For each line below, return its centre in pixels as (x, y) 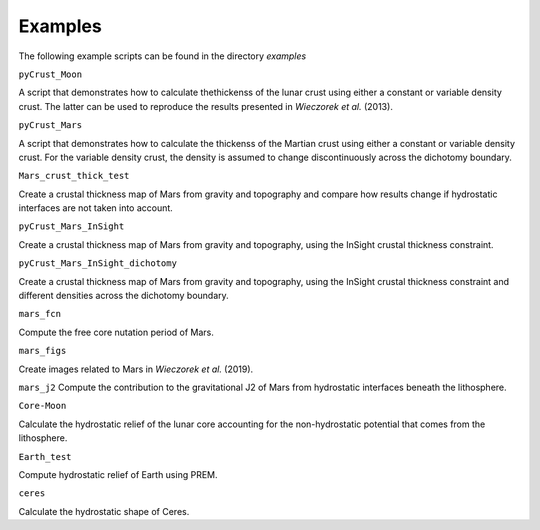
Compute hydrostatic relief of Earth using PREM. (118, 474)
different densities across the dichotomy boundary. (123, 296)
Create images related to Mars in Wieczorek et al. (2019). (136, 369)
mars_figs (42, 351)
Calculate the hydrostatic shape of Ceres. (104, 511)
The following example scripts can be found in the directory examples (162, 56)
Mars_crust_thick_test (74, 176)
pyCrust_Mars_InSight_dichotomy (97, 263)
